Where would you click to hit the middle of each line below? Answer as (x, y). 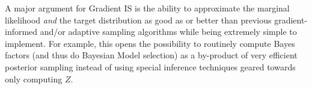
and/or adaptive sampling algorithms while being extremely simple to (168, 32)
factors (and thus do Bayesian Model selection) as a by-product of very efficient (151, 55)
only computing (34, 78)
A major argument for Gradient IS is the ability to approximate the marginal (147, 8)
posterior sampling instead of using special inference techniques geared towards (150, 66)
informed (21, 32)
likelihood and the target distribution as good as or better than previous (138, 20)
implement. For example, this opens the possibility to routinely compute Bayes (150, 43)
